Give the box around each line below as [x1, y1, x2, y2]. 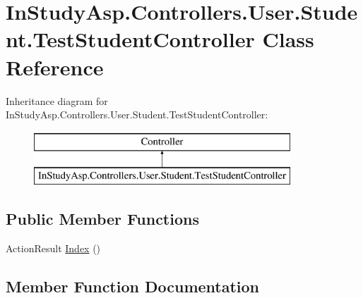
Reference [6, 52, 104, 81]
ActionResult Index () [6, 241, 101, 256]
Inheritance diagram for [6, 93, 108, 108]
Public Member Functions [6, 208, 199, 230]
